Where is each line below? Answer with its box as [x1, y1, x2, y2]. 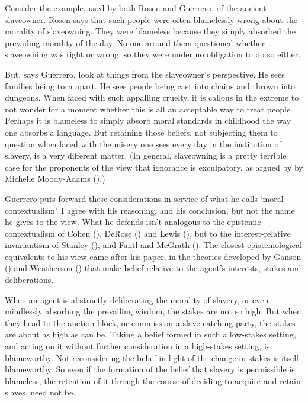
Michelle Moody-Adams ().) [5, 172, 105, 185]
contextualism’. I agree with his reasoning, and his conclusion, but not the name [5, 204, 295, 216]
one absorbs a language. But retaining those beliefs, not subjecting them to [5, 126, 278, 138]
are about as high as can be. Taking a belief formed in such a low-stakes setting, [5, 328, 296, 340]
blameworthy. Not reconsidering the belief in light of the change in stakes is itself [5, 351, 299, 364]
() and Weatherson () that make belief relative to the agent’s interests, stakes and [5, 262, 301, 274]
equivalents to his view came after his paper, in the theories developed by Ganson [5, 250, 301, 262]
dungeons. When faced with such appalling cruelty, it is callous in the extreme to [5, 91, 299, 104]
